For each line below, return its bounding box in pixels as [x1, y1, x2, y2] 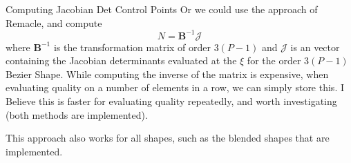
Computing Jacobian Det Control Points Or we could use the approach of [6, 2, 318, 16]
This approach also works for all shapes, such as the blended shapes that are [6, 131, 330, 145]
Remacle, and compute [6, 15, 102, 30]
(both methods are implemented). [6, 107, 148, 122]
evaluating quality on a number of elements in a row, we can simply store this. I [6, 80, 344, 95]
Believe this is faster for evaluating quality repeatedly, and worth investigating [6, 94, 337, 108]
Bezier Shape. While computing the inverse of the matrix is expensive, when [6, 66, 329, 81]
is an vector [290, 39, 340, 54]
